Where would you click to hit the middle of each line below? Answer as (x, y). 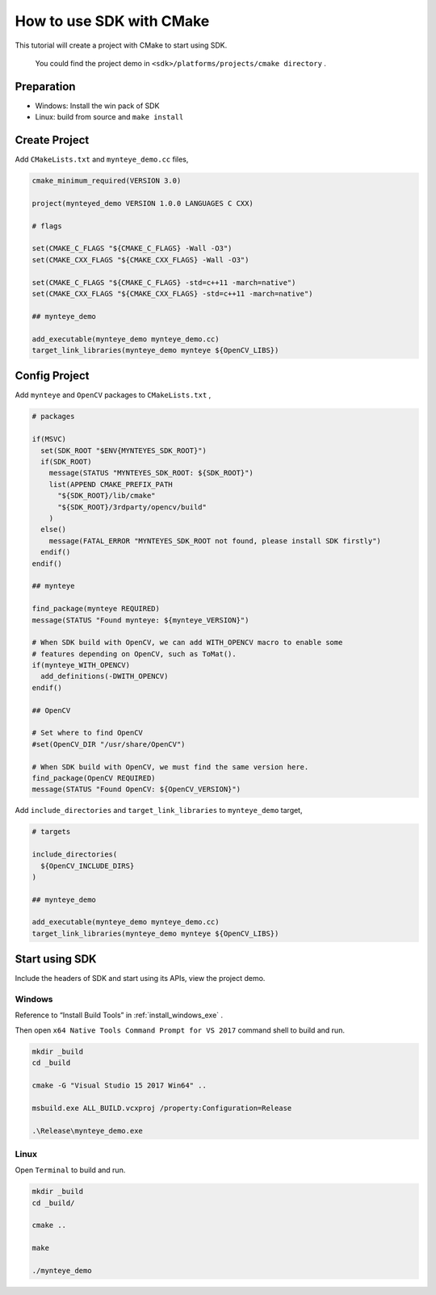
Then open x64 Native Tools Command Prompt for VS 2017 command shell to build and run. (180, 1030)
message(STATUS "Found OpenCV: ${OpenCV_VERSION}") (136, 790)
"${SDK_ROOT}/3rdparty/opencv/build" (132, 507)
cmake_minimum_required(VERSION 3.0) (107, 181)
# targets (51, 832)
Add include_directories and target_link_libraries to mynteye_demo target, (159, 811)
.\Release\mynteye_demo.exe (87, 1131)
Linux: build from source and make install (109, 117)
